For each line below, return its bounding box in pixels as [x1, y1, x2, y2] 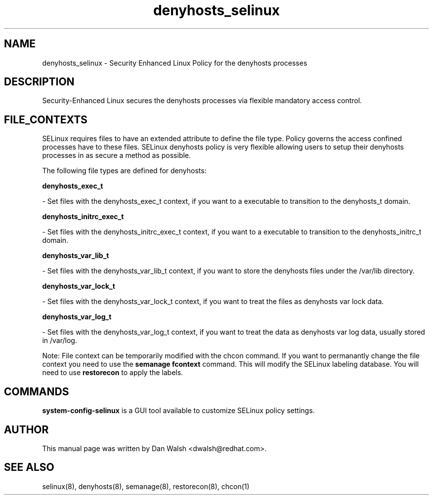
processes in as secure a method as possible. [42, 151, 191, 160]
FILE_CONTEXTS [4, 113, 87, 126]
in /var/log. [42, 336, 77, 345]
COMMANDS [4, 385, 69, 398]
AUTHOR [4, 423, 49, 436]
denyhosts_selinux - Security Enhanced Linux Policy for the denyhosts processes [42, 58, 307, 67]
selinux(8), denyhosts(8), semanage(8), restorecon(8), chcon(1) [42, 482, 250, 491]
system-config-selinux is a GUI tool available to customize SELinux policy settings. [42, 406, 315, 415]
